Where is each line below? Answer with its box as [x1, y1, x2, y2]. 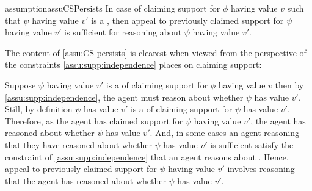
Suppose [5, 78, 36, 91]
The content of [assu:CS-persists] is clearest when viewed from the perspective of [5, 46, 307, 59]
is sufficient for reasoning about [64, 26, 182, 38]
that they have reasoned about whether [5, 138, 152, 151]
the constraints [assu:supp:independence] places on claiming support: [5, 58, 262, 71]
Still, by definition [5, 103, 73, 115]
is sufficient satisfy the [210, 138, 294, 151]
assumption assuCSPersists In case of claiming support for [5, 2, 220, 14]
